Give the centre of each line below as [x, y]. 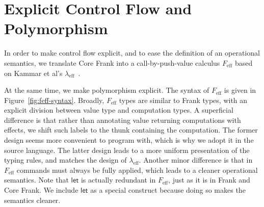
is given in [240, 90]
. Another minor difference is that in [196, 160]
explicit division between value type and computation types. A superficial [119, 110]
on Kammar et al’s [33, 73]
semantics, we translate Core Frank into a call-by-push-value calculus [112, 62]
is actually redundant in [118, 180]
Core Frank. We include [41, 190]
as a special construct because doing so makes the [168, 190]
